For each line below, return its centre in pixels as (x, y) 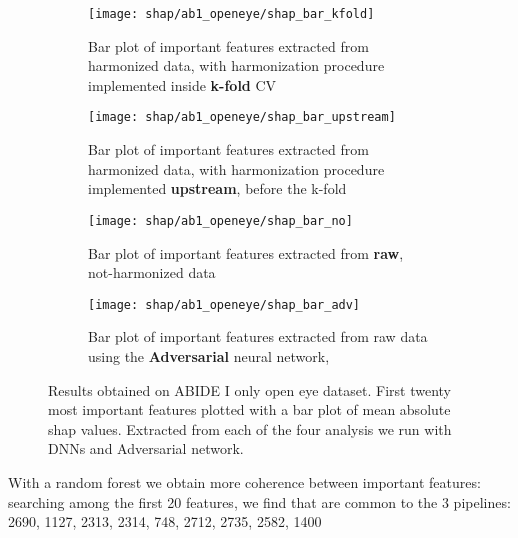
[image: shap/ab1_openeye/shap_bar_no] (220, 220)
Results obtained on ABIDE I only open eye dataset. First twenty (250, 389)
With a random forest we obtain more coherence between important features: (244, 481)
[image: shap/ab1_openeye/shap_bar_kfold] (231, 14)
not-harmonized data (152, 272)
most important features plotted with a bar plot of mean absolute (249, 409)
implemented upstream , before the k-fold (217, 188)
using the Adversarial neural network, (209, 355)
